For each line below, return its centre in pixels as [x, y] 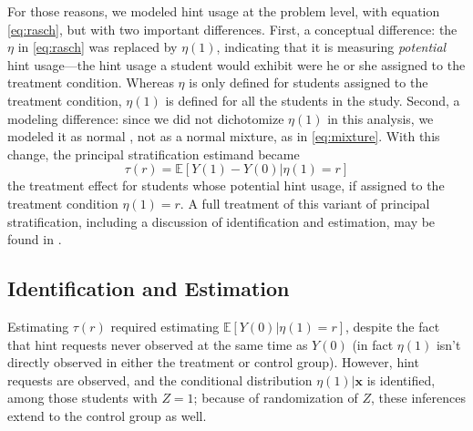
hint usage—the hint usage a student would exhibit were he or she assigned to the [236, 64]
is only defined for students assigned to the [308, 82]
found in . [35, 239]
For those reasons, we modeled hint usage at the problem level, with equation [224, 11]
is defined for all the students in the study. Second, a [313, 100]
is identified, [401, 380]
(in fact [373, 344]
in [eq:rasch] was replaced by [98, 47]
